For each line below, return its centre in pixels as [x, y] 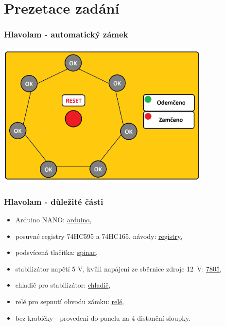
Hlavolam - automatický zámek [66, 34]
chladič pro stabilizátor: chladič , [63, 285]
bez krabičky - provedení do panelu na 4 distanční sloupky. [103, 317]
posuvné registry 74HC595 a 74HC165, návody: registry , [99, 236]
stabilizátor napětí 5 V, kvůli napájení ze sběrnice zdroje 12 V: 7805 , [118, 268]
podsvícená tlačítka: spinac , [56, 252]
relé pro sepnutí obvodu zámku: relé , [70, 301]
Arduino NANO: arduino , [53, 220]
